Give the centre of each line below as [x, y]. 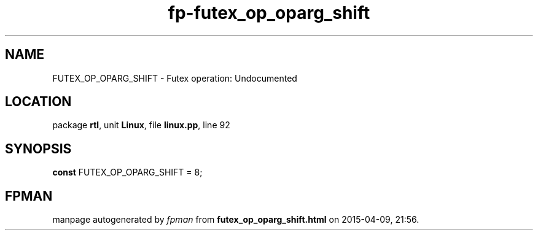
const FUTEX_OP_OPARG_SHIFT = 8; [127, 172]
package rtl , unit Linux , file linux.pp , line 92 [141, 125]
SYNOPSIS [38, 148]
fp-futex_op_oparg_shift [269, 13]
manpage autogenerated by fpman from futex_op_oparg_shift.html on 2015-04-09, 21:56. [236, 220]
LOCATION [38, 102]
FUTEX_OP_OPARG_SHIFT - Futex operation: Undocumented [175, 78]
